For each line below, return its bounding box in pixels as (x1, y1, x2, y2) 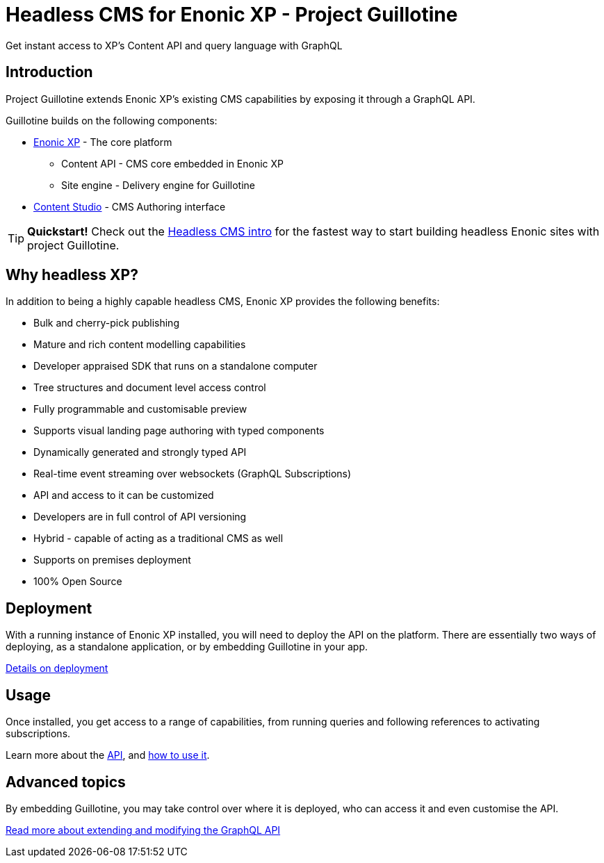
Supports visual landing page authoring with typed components (33, 425, 325, 437)
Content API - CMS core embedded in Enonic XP (61, 157, 284, 170)
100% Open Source (33, 575, 122, 588)
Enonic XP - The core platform (33, 135, 172, 148)
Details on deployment (6, 662, 108, 675)
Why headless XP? (6, 266, 138, 284)
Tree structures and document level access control (33, 381, 266, 394)
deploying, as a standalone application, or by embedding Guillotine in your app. (6, 641, 368, 653)
